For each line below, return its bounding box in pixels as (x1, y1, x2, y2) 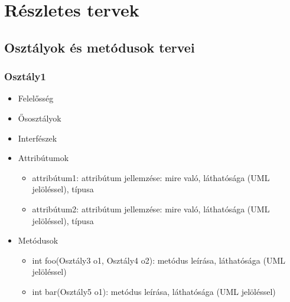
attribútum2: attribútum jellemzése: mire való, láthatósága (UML (32, 202, 270, 215)
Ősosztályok (18, 111, 61, 124)
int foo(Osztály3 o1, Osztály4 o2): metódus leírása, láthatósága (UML (32, 254, 285, 266)
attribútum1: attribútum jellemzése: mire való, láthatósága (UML (32, 171, 270, 183)
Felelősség (18, 92, 54, 104)
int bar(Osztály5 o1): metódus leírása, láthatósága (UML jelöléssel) (32, 285, 276, 297)
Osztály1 (4, 69, 46, 84)
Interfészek (18, 132, 57, 144)
